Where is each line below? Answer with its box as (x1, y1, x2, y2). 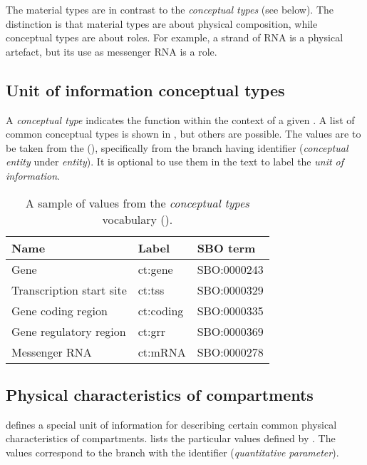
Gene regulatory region (11, 322, 126, 339)
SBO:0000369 (197, 322, 264, 339)
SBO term (197, 239, 256, 256)
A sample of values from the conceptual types (25, 194, 249, 211)
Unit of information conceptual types (6, 78, 285, 101)
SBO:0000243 (197, 260, 264, 277)
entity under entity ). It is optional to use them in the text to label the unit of (6, 154, 344, 169)
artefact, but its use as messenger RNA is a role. (6, 44, 217, 58)
